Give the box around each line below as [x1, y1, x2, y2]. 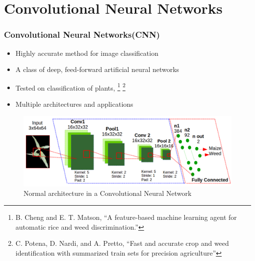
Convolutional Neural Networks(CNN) [4, 28, 160, 41]
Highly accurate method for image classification [15, 47, 158, 58]
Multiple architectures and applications [15, 99, 133, 109]
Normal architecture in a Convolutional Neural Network [24, 188, 192, 198]
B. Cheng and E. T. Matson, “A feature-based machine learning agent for [15, 212, 237, 222]
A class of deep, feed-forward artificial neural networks [15, 64, 179, 74]
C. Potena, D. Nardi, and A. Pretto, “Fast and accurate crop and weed [15, 238, 229, 248]
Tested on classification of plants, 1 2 [15, 81, 126, 93]
